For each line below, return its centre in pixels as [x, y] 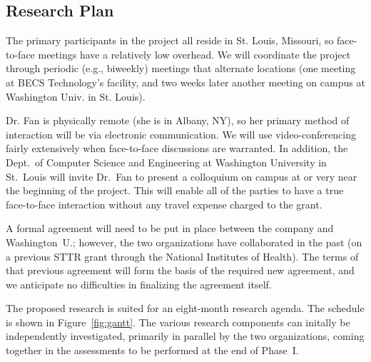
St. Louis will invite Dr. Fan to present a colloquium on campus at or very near [182, 176]
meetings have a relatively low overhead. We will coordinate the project [194, 54]
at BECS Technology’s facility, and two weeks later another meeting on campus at [185, 82]
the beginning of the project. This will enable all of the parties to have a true [175, 190]
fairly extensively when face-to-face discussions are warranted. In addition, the [177, 148]
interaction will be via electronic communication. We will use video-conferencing [181, 134]
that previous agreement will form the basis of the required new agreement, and [180, 270]
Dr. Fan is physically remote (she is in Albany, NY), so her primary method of [178, 120]
